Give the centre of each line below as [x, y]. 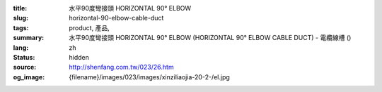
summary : [29, 38]
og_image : [29, 77]
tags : [21, 27]
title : [20, 8]
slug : [21, 18]
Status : [24, 57]
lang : [21, 47]
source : [25, 67]
